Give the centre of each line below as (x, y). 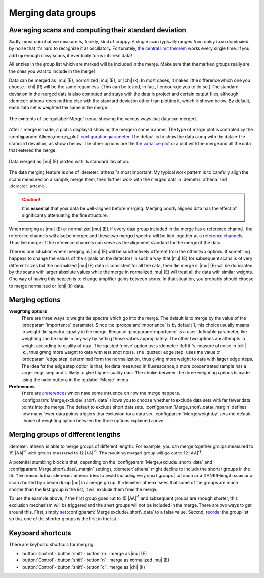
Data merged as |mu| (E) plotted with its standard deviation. (69, 161)
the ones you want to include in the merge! (52, 71)
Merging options (35, 299)
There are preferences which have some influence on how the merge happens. (101, 393)
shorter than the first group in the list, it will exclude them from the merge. (83, 489)
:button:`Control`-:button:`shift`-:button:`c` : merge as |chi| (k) (83, 567)
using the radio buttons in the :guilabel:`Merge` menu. (75, 380)
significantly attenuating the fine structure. (65, 215)
